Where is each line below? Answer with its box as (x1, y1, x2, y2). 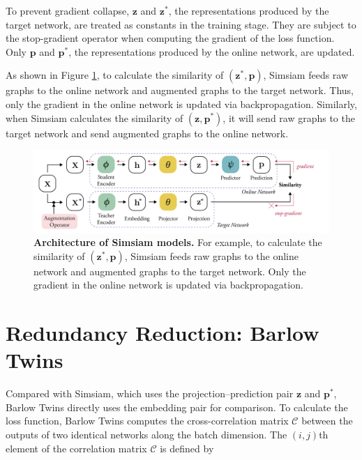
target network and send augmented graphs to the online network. (6, 125, 289, 140)
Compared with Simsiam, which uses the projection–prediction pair (6, 386, 294, 401)
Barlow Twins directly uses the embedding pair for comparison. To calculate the (6, 399, 348, 414)
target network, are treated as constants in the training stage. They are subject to (6, 17, 356, 31)
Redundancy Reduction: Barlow (6, 319, 319, 347)
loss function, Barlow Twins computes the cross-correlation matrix (6, 413, 289, 428)
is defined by (160, 440, 214, 455)
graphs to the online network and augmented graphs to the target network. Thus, (6, 83, 354, 98)
